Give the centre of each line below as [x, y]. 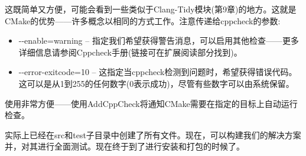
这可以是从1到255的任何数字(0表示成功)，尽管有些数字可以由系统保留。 [156, 83]
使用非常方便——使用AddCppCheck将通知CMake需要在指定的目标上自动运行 [151, 103]
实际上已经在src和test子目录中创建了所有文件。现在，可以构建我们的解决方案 [153, 134]
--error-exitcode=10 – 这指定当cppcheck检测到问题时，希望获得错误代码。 [158, 72]
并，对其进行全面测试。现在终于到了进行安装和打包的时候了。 [125, 146]
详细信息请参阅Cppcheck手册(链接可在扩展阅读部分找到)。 [130, 52]
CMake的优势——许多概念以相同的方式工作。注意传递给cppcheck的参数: [143, 20]
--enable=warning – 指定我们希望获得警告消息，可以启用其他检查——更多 [159, 40]
